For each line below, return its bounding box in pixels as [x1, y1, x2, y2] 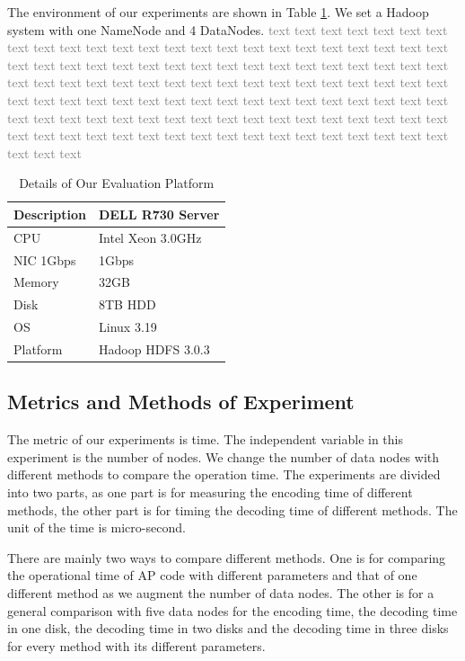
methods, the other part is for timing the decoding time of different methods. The [7, 500, 458, 519]
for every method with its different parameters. [7, 636, 266, 655]
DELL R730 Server [99, 204, 220, 223]
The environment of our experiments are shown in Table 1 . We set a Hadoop [7, 3, 429, 21]
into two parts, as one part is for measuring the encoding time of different [7, 483, 413, 502]
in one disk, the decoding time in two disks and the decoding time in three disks [7, 619, 449, 638]
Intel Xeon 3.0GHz [99, 228, 202, 246]
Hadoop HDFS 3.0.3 [99, 340, 210, 358]
